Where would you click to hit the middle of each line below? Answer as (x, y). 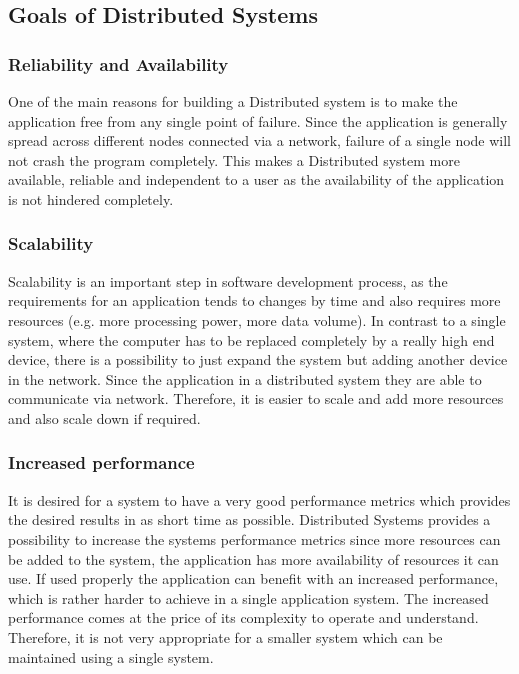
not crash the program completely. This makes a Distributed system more (234, 159)
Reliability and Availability (118, 63)
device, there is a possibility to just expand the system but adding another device (258, 359)
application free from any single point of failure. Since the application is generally (258, 120)
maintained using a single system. (111, 656)
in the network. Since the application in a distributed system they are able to (245, 378)
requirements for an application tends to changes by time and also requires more (254, 300)
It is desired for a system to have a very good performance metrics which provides (259, 499)
